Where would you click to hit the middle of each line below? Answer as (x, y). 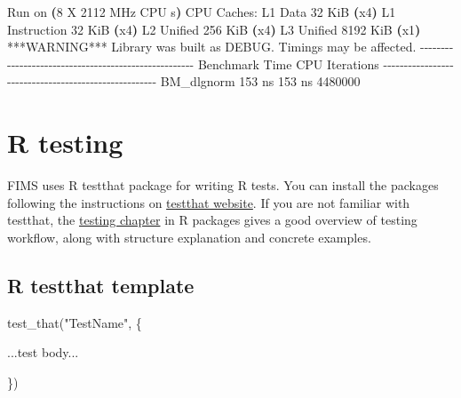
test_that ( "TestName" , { (75, 322)
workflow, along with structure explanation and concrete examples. (189, 237)
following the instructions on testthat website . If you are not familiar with (209, 202)
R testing (65, 143)
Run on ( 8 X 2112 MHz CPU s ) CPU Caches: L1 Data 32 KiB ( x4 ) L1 (202, 12)
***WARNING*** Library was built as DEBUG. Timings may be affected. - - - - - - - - (230, 47)
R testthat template (101, 285)
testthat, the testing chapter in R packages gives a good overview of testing (212, 220)
